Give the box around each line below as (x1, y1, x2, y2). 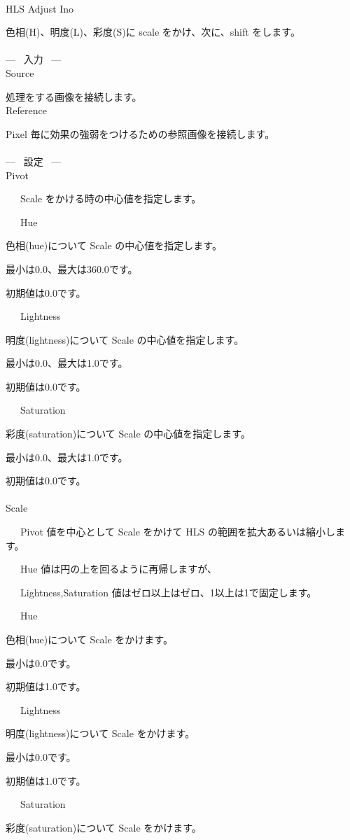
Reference (6, 103, 47, 118)
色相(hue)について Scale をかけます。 (6, 632, 173, 646)
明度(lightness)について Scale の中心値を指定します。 (6, 332, 244, 346)
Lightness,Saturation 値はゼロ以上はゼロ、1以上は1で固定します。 (20, 584, 317, 599)
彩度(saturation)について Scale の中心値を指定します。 (6, 426, 251, 441)
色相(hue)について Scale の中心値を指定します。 (6, 238, 222, 253)
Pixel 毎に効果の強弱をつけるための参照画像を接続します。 (6, 126, 275, 141)
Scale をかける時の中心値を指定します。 (20, 191, 202, 206)
